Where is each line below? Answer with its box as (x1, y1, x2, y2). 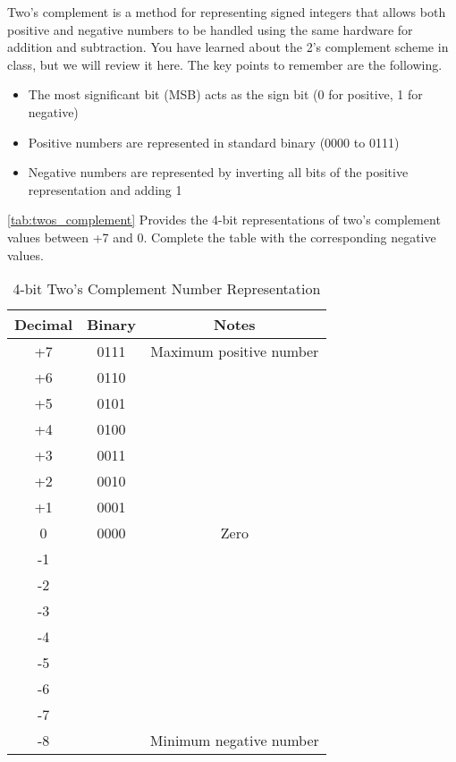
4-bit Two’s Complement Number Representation (13, 278, 321, 300)
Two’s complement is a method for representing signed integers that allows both (7, 3, 446, 21)
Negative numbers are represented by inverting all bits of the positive (28, 163, 409, 182)
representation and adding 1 (28, 180, 182, 199)
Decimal (14, 314, 73, 335)
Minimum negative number (149, 730, 319, 751)
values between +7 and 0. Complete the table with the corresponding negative (7, 227, 436, 246)
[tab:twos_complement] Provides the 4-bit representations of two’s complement (7, 210, 441, 229)
